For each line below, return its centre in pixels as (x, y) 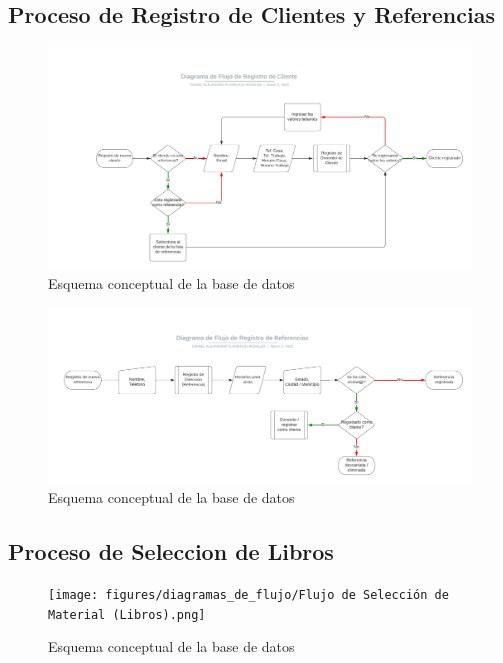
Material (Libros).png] (127, 614)
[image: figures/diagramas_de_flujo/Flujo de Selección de (248, 595)
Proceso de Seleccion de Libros (171, 551)
